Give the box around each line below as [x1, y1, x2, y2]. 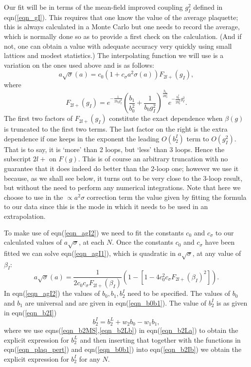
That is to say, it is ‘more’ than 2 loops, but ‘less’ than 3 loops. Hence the [4, 144, 225, 154]
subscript [4, 154, 31, 164]
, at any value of [192, 248, 241, 258]
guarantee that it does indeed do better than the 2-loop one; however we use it [4, 163, 239, 173]
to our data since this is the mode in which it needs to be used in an [4, 201, 208, 212]
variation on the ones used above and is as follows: [4, 59, 154, 70]
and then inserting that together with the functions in [80, 334, 241, 345]
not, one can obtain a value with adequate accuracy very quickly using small [4, 40, 232, 51]
